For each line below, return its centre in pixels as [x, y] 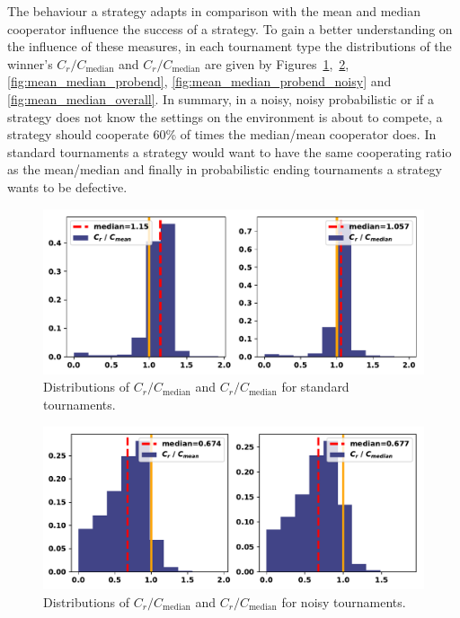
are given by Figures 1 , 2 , [277, 63]
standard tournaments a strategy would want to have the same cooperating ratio [230, 151]
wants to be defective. [67, 186]
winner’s [30, 63]
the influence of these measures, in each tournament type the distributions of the [230, 46]
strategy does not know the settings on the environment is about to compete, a [225, 116]
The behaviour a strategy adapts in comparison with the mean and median [214, 11]
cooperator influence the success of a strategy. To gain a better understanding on [230, 28]
